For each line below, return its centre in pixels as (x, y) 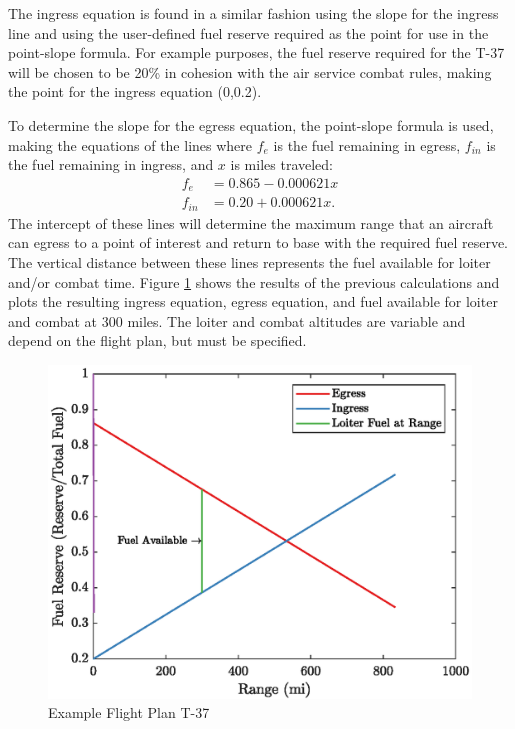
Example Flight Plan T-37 (129, 712)
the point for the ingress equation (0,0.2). (135, 91)
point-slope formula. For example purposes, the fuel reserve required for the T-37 (256, 52)
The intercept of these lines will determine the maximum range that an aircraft (251, 222)
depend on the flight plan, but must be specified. (157, 340)
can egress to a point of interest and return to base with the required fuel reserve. (258, 242)
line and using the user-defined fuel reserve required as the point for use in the (248, 32)
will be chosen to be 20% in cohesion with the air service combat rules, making (250, 71)
